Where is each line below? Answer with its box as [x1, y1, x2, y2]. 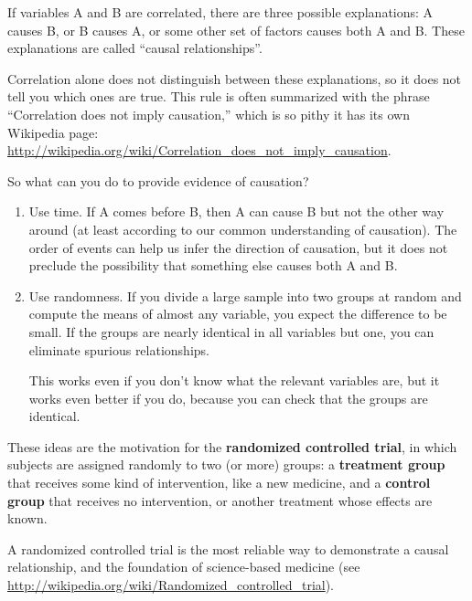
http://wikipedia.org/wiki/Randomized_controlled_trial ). [7, 575, 335, 595]
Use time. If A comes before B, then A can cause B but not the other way [28, 202, 445, 221]
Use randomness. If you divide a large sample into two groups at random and [28, 286, 462, 305]
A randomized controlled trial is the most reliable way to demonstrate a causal [7, 539, 449, 558]
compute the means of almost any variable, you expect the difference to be [28, 304, 447, 323]
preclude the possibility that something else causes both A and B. [28, 256, 398, 275]
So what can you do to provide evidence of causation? [7, 171, 309, 190]
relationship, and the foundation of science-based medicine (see [7, 557, 360, 576]
